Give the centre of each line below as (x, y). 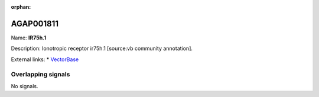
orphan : (21, 7)
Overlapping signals (40, 75)
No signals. (25, 86)
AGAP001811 (35, 24)
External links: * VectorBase (45, 59)
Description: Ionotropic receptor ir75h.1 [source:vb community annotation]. (102, 48)
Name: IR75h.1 (29, 38)
